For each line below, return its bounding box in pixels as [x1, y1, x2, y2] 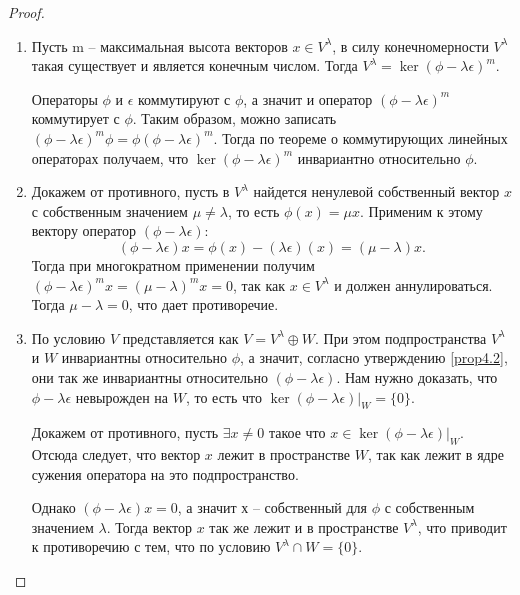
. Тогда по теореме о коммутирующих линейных [213, 127, 508, 148]
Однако [31, 497, 76, 518]
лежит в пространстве [217, 444, 351, 465]
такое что [268, 422, 326, 443]
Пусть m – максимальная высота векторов [31, 35, 288, 56]
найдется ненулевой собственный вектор [253, 181, 500, 202]
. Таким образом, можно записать [132, 108, 337, 129]
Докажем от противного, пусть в [31, 181, 230, 202]
